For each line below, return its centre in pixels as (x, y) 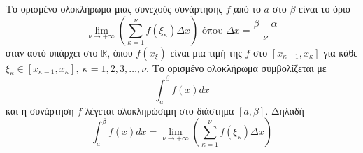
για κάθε (341, 52)
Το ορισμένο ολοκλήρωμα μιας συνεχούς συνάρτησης (114, 8)
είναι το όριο (325, 8)
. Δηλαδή (285, 110)
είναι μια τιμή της (206, 52)
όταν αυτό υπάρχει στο (52, 52)
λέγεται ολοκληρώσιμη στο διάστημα (159, 110)
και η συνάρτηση (40, 110)
